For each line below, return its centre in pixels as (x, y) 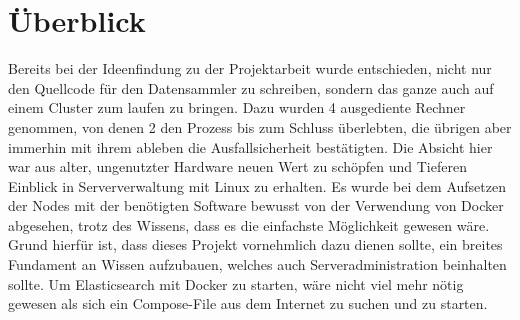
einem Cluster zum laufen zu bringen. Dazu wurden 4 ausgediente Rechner (237, 107)
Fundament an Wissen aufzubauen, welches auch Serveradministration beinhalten (257, 264)
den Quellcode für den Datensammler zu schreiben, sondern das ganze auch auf (251, 87)
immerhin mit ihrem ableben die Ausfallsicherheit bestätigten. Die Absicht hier (250, 146)
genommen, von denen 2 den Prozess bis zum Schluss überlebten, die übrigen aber (260, 126)
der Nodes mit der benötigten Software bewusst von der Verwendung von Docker (256, 205)
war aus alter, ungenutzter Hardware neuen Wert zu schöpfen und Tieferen (237, 166)
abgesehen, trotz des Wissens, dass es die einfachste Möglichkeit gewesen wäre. (249, 224)
